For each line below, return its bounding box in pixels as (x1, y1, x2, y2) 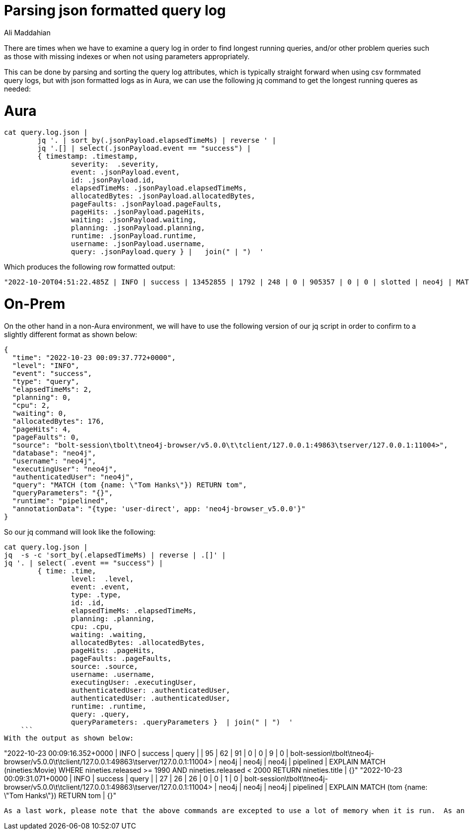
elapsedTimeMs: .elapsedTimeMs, (71, 606, 197, 615)
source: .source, (71, 662, 138, 670)
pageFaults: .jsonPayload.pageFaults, (71, 200, 222, 208)
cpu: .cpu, (71, 622, 113, 631)
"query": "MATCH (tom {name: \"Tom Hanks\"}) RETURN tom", (12, 480, 247, 489)
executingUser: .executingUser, (71, 678, 197, 686)
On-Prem (4, 295, 66, 312)
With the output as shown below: (4, 734, 134, 742)
